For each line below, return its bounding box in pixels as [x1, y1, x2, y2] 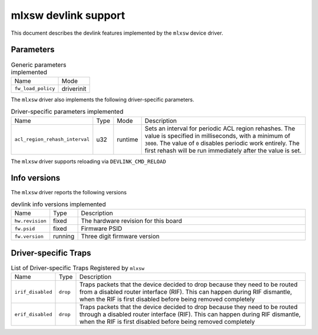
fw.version [14, 233, 44, 240]
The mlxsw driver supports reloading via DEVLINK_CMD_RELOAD [11, 158, 166, 165]
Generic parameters [11, 61, 67, 69]
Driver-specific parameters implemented [11, 108, 124, 116]
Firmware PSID [81, 224, 122, 233]
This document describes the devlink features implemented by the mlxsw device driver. [11, 29, 223, 37]
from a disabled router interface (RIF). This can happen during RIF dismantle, [79, 288, 293, 296]
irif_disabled [14, 288, 52, 295]
